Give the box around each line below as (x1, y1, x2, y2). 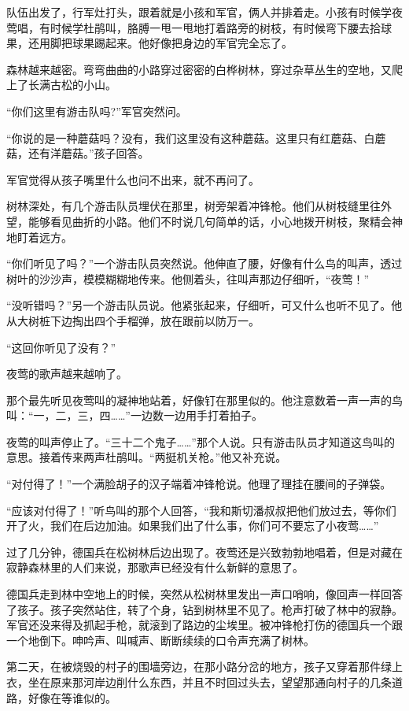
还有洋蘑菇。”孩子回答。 (28, 145, 149, 161)
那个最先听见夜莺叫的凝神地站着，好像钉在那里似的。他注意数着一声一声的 (6, 391, 392, 408)
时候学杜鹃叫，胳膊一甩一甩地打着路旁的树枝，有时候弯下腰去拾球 (50, 19, 392, 35)
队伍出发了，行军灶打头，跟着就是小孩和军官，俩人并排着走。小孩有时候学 (6, 4, 392, 20)
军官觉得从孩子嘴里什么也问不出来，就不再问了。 (6, 171, 260, 187)
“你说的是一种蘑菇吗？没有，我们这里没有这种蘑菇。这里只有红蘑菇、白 (6, 129, 375, 146)
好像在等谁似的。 (28, 689, 116, 705)
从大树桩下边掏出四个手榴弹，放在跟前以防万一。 (6, 312, 260, 328)
